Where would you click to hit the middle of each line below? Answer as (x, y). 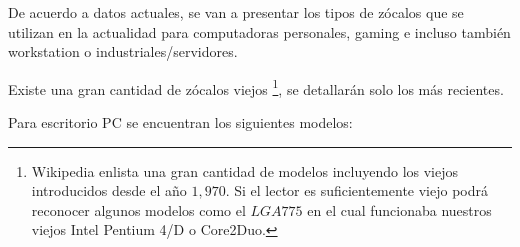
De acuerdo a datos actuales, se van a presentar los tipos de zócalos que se (236, 12)
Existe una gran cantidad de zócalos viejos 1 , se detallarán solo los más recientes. (256, 87)
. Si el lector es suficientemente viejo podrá (357, 190)
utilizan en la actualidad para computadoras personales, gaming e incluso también (259, 31)
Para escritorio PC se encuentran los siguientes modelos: (180, 122)
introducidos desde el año (109, 190)
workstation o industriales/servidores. (123, 51)
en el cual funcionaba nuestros (399, 209)
